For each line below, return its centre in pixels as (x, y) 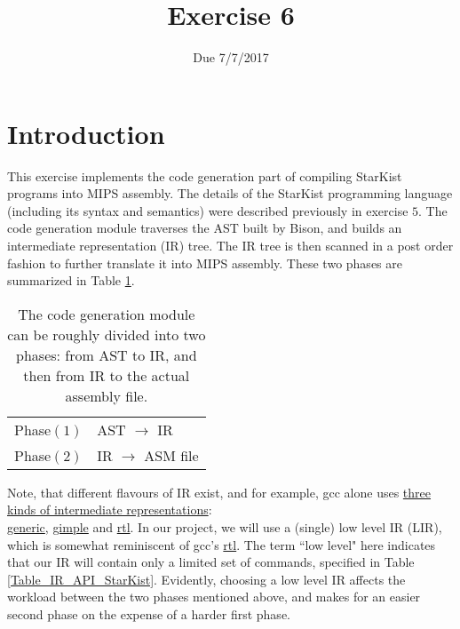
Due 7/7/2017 (231, 57)
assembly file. (107, 395)
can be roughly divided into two (107, 334)
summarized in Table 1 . (71, 280)
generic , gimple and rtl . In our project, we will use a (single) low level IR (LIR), (225, 527)
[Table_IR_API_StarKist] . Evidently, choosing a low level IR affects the (206, 579)
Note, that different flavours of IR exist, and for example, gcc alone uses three (219, 492)
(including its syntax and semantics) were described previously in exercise (208, 210)
